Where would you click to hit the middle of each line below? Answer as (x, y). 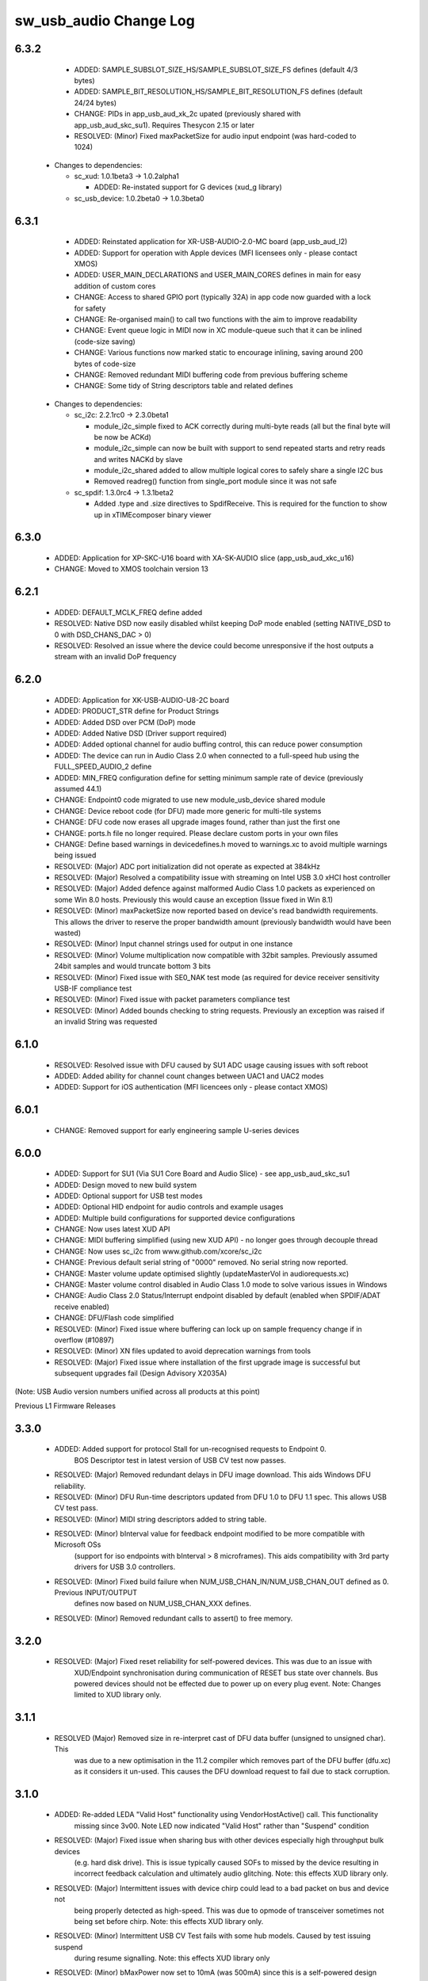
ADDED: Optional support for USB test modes (128, 1196)
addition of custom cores (115, 286)
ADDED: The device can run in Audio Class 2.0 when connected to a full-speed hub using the (207, 755)
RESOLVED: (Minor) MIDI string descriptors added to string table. (160, 1519)
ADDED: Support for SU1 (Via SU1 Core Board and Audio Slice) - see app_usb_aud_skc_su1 (202, 1174)
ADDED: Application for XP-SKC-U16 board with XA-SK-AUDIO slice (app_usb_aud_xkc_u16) (204, 558)
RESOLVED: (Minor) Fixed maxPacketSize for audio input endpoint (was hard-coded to (215, 136)
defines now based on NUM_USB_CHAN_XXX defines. (162, 1604)
